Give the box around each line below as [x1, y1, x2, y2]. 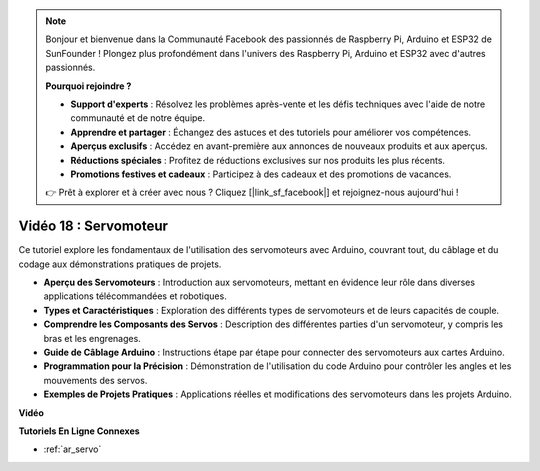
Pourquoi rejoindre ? [45, 80, 132, 92]
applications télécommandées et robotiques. [43, 290, 227, 302]
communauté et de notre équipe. [70, 112, 206, 124]
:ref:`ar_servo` [43, 443, 102, 455]
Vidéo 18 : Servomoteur [18, 218, 169, 235]
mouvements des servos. [43, 374, 148, 386]
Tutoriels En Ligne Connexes [18, 425, 140, 437]
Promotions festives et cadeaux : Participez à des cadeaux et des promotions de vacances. [70, 168, 452, 180]
